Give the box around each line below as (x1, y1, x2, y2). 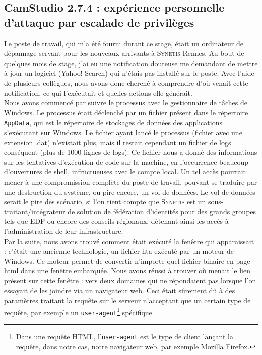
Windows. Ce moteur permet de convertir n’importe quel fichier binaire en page (4, 255, 250, 266)
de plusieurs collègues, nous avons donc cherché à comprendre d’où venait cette (4, 77, 248, 88)
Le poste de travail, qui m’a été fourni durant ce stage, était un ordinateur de (4, 38, 243, 48)
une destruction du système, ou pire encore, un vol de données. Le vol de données (4, 186, 255, 197)
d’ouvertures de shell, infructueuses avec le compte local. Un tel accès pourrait (4, 166, 246, 177)
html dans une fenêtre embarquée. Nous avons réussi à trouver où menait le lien (4, 265, 250, 276)
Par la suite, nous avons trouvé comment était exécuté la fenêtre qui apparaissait (4, 235, 254, 246)
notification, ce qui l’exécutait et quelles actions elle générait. (4, 87, 192, 98)
